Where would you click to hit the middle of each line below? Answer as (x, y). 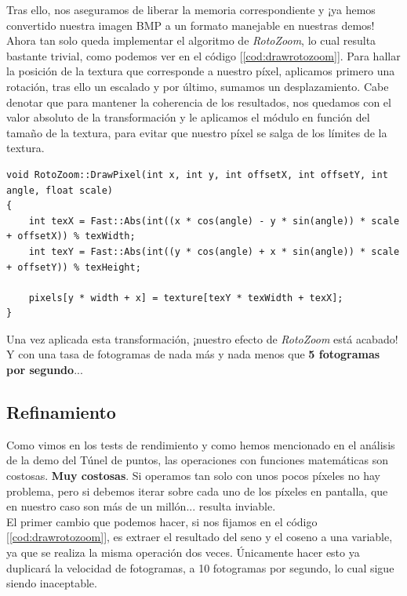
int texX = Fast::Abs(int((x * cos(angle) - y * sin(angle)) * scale (214, 221)
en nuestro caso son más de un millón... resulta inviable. (141, 506)
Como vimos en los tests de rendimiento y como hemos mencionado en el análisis (201, 444)
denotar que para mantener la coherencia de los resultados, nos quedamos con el (199, 102)
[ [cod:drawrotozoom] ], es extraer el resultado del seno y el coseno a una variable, (200, 537)
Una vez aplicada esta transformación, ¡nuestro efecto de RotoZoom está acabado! (202, 338)
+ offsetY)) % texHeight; (74, 267)
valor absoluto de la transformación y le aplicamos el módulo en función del (188, 117)
